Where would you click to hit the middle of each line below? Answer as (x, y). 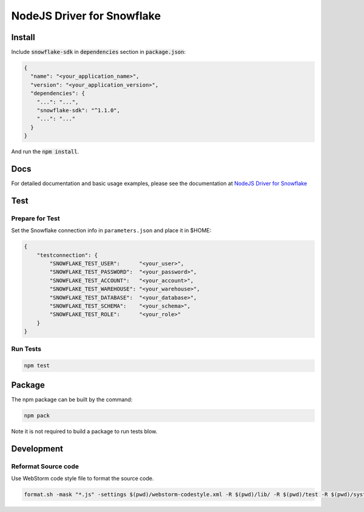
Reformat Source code (45, 466)
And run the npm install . (45, 152)
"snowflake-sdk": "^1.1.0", (79, 110)
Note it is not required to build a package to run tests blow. (84, 431)
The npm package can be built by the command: (72, 399)
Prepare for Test (35, 218)
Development (37, 449)
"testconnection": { (67, 255)
